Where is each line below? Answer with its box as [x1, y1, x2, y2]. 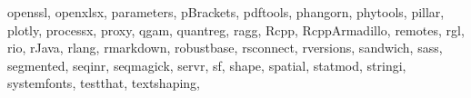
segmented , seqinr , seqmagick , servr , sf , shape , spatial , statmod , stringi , [7, 55, 406, 74]
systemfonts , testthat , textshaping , [7, 73, 200, 93]
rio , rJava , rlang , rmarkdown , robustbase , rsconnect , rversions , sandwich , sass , [7, 38, 443, 57]
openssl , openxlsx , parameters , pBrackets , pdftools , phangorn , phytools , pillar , [7, 3, 445, 21]
